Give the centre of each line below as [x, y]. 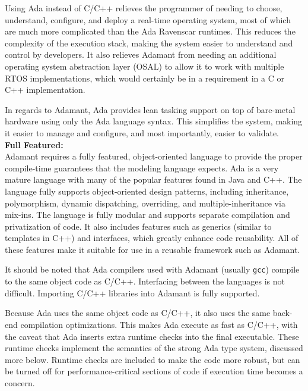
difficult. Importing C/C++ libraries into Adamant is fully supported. [132, 293]
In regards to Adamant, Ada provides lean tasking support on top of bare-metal [150, 109]
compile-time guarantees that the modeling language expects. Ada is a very [142, 168]
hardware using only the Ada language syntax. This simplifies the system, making [154, 121]
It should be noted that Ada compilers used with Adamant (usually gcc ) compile [152, 269]
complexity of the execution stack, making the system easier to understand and [149, 43]
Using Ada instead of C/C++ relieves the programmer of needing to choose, [144, 8]
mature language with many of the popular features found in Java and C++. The [153, 179]
